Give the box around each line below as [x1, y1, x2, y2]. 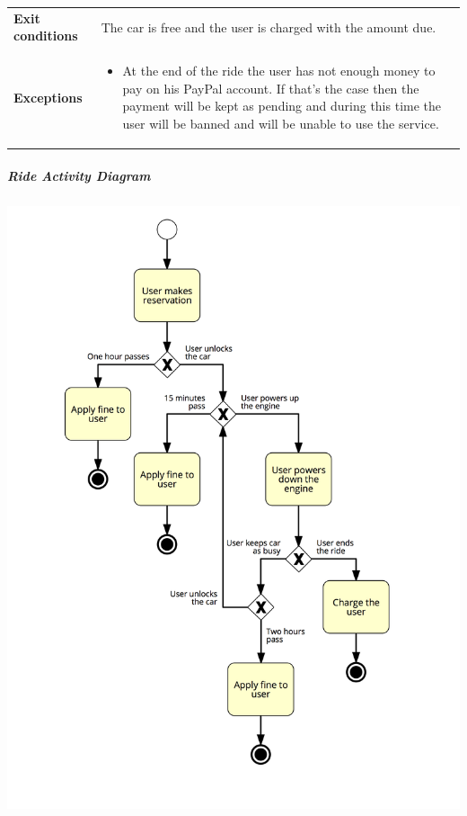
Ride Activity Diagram [7, 166, 151, 184]
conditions [13, 26, 78, 45]
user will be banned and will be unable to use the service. [122, 113, 439, 132]
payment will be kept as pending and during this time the [122, 96, 442, 115]
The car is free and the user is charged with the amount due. [101, 17, 436, 36]
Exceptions [13, 87, 83, 106]
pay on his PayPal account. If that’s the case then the [122, 78, 419, 97]
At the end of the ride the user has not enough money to [122, 61, 436, 80]
